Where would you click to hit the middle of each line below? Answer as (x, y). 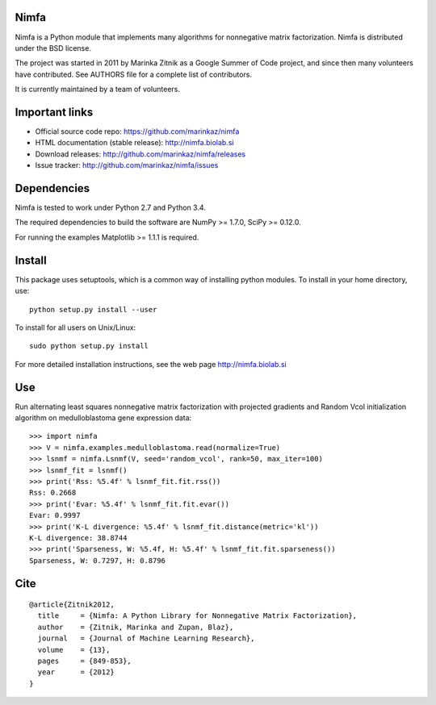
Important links (54, 112)
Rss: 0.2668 (53, 493)
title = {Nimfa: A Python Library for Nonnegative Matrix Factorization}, (197, 616)
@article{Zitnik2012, (72, 605)
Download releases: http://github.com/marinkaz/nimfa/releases (140, 154)
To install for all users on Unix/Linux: (75, 327)
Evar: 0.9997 (55, 515)
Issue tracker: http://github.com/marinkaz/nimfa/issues (127, 165)
